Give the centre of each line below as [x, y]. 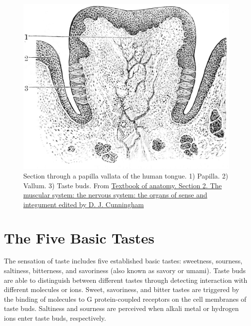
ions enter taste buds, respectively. [55, 318]
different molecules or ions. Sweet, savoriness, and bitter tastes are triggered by [122, 289]
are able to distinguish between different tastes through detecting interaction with [126, 280]
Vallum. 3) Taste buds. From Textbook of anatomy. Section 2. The [123, 185]
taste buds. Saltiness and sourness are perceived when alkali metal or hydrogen [121, 308]
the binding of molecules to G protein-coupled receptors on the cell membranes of [125, 299]
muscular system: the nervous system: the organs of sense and [115, 195]
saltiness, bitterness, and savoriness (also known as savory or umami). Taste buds [125, 270]
